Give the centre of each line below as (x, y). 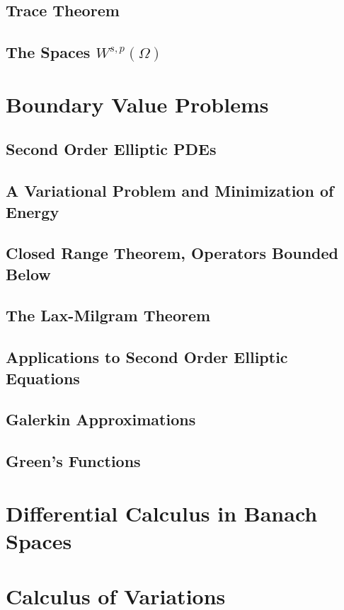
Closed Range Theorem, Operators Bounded (172, 253)
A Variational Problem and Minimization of (170, 191)
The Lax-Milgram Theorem (108, 315)
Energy (33, 211)
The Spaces (48, 52)
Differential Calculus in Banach (162, 513)
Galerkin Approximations (101, 419)
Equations (43, 378)
